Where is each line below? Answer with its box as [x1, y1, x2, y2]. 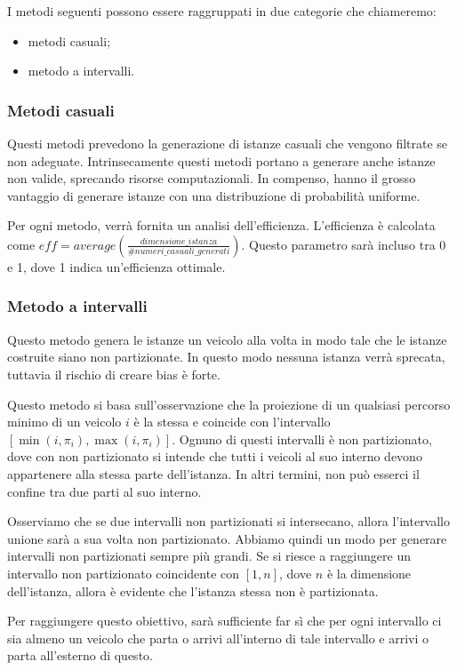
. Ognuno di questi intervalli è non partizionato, [172, 429, 432, 448]
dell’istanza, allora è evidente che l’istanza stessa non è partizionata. [7, 581, 379, 600]
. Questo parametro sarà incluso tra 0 [241, 235, 446, 253]
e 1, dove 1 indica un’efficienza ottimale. [7, 257, 226, 275]
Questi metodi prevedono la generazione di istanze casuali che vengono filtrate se [7, 134, 448, 152]
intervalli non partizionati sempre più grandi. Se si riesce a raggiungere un [7, 546, 411, 565]
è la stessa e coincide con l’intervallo [133, 412, 331, 431]
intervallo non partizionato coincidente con [7, 563, 240, 582]
